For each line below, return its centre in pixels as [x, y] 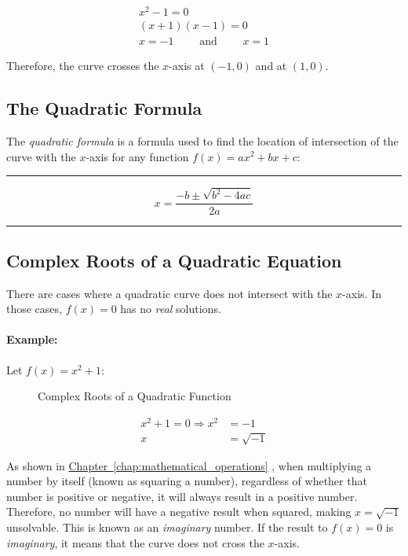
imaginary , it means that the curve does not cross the [135, 542]
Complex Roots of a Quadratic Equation [174, 260]
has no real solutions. [171, 309]
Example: [32, 339]
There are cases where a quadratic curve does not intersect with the [169, 293]
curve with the [41, 156]
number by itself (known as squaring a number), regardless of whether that [187, 481]
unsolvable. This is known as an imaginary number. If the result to [167, 527]
